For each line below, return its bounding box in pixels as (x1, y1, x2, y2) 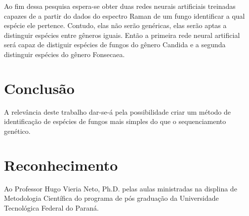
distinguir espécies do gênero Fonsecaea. (4, 49, 125, 59)
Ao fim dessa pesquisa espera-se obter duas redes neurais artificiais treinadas (4, 1, 236, 11)
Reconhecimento (4, 154, 118, 175)
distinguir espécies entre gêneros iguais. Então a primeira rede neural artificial (4, 30, 240, 40)
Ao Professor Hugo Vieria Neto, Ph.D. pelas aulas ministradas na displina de (4, 183, 237, 193)
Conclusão (4, 78, 75, 98)
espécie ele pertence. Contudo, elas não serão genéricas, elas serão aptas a (4, 20, 227, 31)
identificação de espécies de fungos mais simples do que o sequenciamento (4, 116, 226, 126)
